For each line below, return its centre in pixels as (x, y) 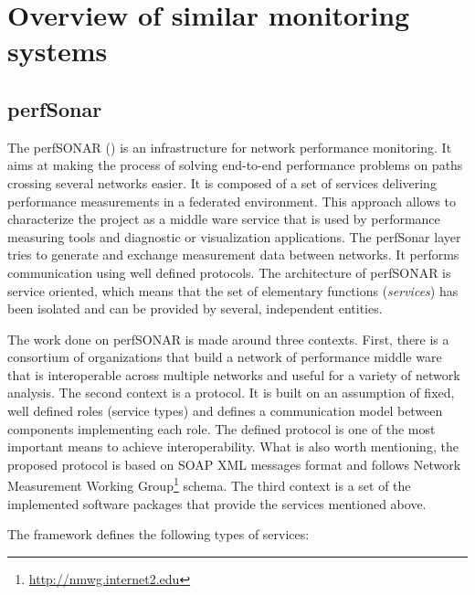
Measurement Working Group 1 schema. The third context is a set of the (209, 484)
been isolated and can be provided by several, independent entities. (195, 308)
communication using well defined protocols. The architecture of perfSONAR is (229, 272)
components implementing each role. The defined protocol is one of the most (222, 428)
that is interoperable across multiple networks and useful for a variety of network (234, 374)
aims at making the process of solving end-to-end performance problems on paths (235, 165)
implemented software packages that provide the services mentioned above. (217, 503)
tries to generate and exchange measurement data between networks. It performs (233, 255)
